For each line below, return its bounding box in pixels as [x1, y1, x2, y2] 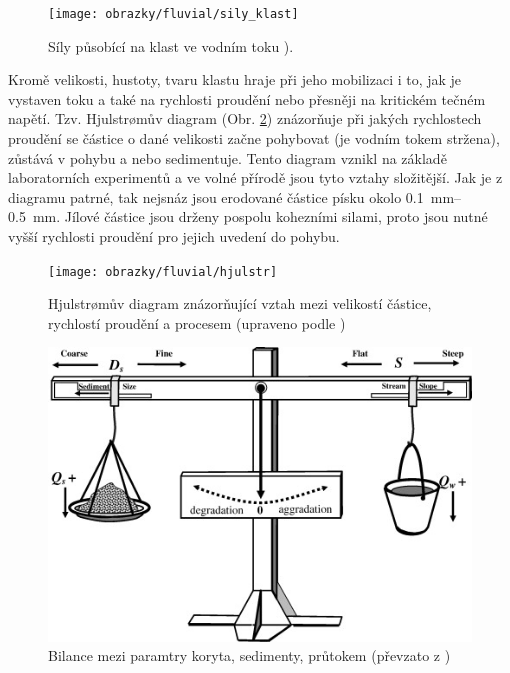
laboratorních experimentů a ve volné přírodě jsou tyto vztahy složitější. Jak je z [8, 167, 503, 188]
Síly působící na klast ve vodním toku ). [48, 35, 294, 56]
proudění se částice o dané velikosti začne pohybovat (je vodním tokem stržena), [8, 128, 500, 149]
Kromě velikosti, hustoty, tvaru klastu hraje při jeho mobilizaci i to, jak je [8, 69, 462, 90]
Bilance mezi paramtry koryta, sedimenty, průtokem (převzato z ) [48, 645, 451, 666]
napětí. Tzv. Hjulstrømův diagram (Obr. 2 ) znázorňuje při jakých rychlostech [8, 108, 482, 129]
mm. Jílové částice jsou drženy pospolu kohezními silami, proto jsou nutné [32, 206, 488, 227]
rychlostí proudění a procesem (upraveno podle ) [48, 312, 346, 333]
